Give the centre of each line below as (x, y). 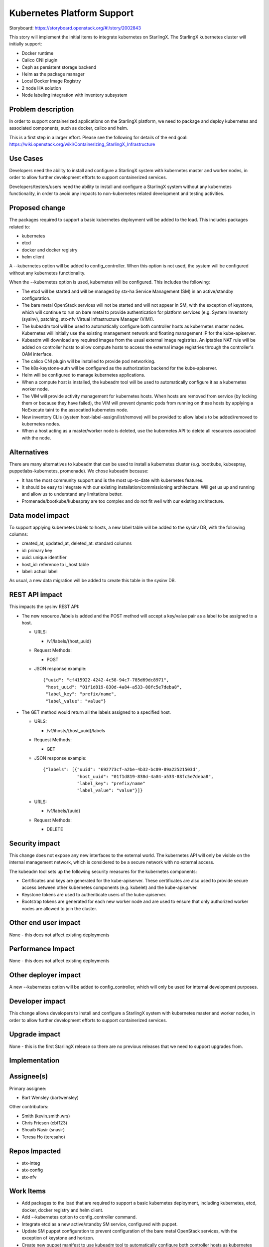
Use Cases (26, 158)
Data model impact (39, 516)
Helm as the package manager (53, 74)
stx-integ (31, 1163)
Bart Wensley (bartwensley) (50, 1097)
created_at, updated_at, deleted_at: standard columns (77, 543)
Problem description (42, 109)
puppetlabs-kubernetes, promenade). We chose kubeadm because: (79, 471)
